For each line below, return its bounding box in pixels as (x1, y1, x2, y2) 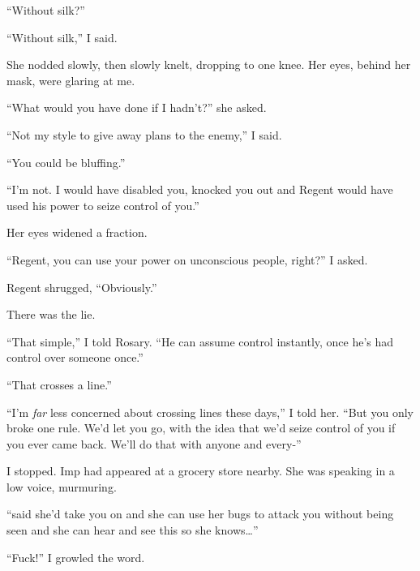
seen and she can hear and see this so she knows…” (6, 522, 259, 539)
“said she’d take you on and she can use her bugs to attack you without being (6, 505, 394, 522)
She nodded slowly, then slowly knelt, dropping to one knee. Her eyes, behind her (6, 56, 411, 73)
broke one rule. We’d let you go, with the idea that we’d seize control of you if (6, 419, 396, 436)
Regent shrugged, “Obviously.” (6, 278, 157, 295)
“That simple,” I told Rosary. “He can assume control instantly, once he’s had (6, 333, 394, 350)
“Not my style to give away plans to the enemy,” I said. (6, 126, 282, 143)
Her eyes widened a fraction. (6, 224, 148, 241)
